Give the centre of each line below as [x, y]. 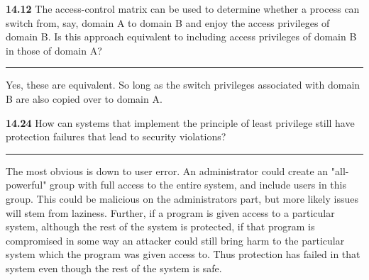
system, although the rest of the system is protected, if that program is [160, 226]
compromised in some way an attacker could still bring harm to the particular [175, 240]
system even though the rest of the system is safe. [114, 268]
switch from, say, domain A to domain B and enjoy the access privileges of [168, 22]
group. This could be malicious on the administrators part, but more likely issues [182, 198]
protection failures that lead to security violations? [116, 136]
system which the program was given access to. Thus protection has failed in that [183, 254]
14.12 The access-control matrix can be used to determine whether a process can [183, 9]
